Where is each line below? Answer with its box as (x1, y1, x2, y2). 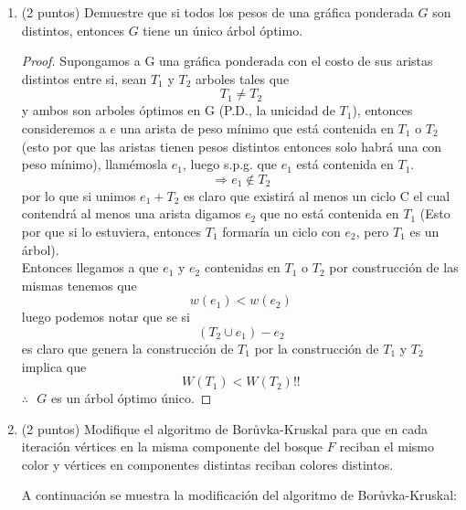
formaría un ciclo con (222, 221, 341, 240)
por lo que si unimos (21, 186, 136, 205)
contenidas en (204, 258, 281, 277)
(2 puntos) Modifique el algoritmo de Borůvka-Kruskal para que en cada (21, 419, 429, 438)
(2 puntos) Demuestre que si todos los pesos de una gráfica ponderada (21, 3, 414, 21)
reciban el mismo (339, 437, 434, 456)
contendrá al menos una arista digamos (21, 204, 241, 223)
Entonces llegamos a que (21, 258, 159, 277)
